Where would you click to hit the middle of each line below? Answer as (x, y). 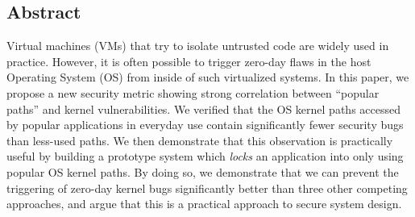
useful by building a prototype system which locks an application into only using (205, 156)
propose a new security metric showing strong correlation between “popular (193, 92)
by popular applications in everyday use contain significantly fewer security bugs (205, 125)
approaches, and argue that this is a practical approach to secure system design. (204, 204)
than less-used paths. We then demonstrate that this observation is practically (200, 140)
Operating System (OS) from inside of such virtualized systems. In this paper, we (208, 77)
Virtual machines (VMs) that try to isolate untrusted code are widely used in (198, 46)
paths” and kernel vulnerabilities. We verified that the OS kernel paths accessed (203, 108)
